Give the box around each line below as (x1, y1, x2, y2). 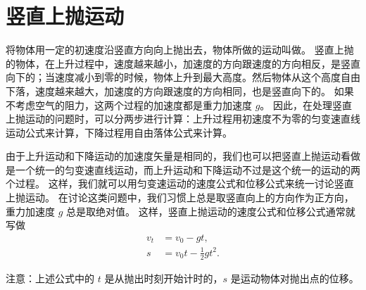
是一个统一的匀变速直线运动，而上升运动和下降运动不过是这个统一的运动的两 (6, 162, 360, 177)
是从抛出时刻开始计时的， (104, 270, 223, 285)
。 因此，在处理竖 (260, 97, 343, 112)
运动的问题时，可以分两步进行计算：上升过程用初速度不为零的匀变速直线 (25, 111, 360, 126)
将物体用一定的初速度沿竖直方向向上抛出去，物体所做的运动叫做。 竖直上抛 (6, 42, 354, 57)
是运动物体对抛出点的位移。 (230, 270, 359, 285)
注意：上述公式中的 (6, 270, 94, 285)
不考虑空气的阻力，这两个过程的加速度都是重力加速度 (6, 97, 252, 112)
